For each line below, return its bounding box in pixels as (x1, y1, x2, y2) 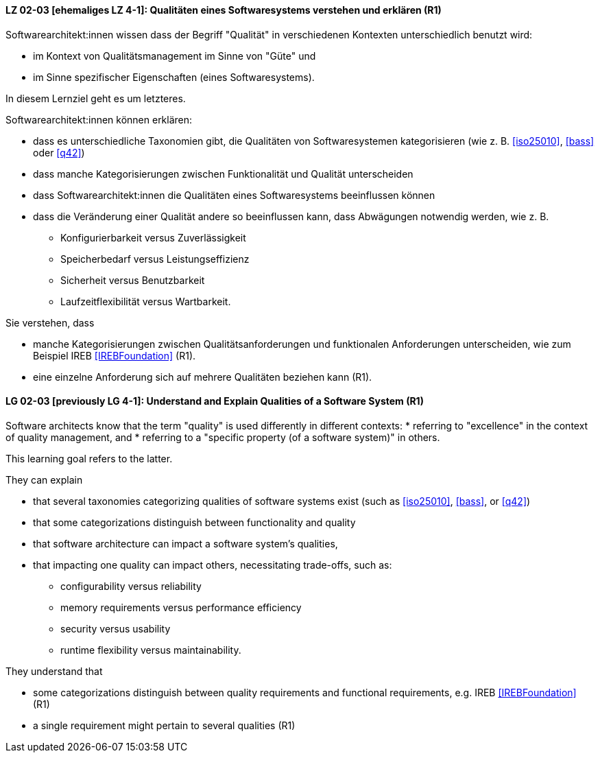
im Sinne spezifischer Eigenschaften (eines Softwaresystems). (33, 71, 315, 83)
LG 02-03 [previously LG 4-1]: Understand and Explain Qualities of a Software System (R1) (5, 395, 424, 407)
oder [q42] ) (33, 146, 85, 158)
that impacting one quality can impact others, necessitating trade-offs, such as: (33, 558, 392, 571)
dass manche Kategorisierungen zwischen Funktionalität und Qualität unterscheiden (33, 167, 413, 180)
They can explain (5, 473, 83, 486)
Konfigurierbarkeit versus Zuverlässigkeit (60, 231, 246, 244)
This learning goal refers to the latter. (5, 452, 173, 464)
